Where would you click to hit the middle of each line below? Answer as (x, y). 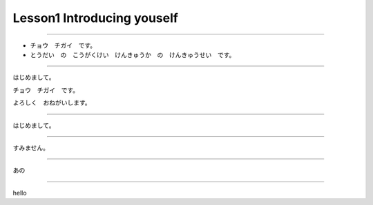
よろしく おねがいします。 (52, 102)
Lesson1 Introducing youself (96, 18)
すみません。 (31, 147)
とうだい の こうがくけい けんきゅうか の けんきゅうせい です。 (133, 54)
